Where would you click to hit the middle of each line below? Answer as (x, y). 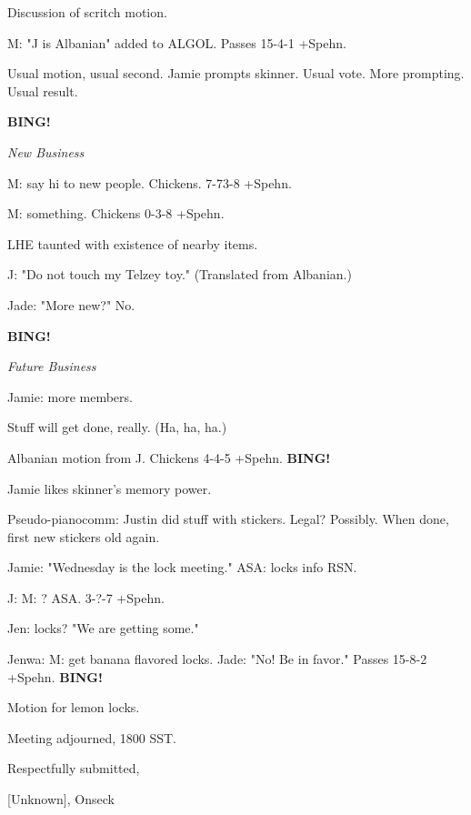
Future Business (52, 366)
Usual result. (43, 91)
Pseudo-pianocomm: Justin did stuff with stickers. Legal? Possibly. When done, (228, 519)
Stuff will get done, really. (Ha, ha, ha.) (117, 427)
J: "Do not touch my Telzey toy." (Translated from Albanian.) (180, 274)
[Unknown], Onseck (61, 799)
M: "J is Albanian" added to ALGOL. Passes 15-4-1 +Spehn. (177, 42)
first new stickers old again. (84, 536)
